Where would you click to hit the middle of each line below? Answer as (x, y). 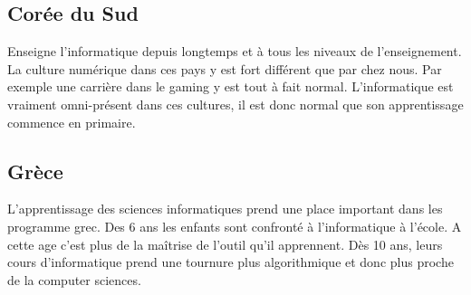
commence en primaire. (72, 122)
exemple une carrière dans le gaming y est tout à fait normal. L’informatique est (231, 86)
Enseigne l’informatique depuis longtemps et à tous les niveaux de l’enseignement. (235, 51)
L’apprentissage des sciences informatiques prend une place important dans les (225, 209)
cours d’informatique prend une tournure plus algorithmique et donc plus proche (231, 262)
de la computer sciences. (74, 279)
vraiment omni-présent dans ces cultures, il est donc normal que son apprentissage (235, 104)
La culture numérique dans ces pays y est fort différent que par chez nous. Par (225, 68)
